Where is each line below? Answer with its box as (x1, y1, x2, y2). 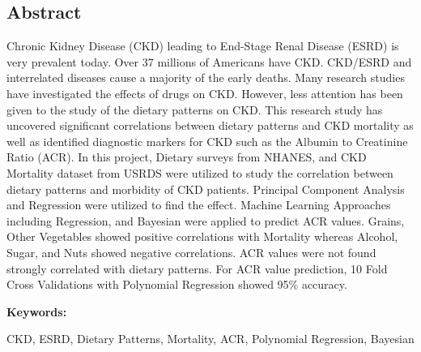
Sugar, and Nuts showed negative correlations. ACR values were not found (6, 243, 376, 260)
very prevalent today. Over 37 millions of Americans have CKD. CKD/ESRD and (6, 53, 412, 70)
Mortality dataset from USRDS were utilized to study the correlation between (6, 164, 393, 181)
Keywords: (6, 303, 67, 320)
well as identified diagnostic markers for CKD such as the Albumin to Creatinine (6, 132, 408, 149)
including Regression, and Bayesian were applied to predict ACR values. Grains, (6, 212, 405, 229)
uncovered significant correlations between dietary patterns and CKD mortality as (6, 117, 414, 134)
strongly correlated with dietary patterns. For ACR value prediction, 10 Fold (6, 260, 388, 277)
